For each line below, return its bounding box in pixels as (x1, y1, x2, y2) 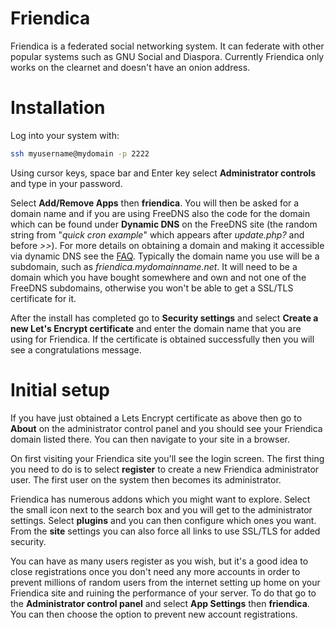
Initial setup (10, 378, 110, 401)
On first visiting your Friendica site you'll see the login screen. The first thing (10, 452, 325, 464)
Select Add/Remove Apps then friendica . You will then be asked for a (10, 197, 300, 209)
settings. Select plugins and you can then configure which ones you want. (10, 514, 317, 526)
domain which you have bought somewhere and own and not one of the (10, 271, 307, 283)
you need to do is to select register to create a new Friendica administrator (10, 463, 320, 475)
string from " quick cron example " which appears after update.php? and (10, 228, 305, 241)
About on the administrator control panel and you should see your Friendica (10, 422, 323, 434)
